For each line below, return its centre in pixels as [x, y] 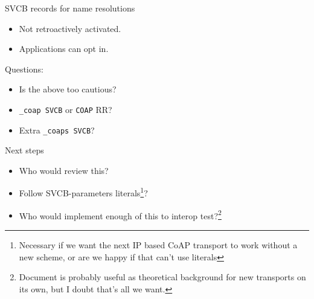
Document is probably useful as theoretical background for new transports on [162, 277]
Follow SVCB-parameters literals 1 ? [83, 192]
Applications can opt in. [64, 49]
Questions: [24, 69]
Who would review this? [64, 170]
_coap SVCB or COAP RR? [66, 109]
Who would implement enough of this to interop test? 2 [120, 214]
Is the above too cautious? [68, 89]
